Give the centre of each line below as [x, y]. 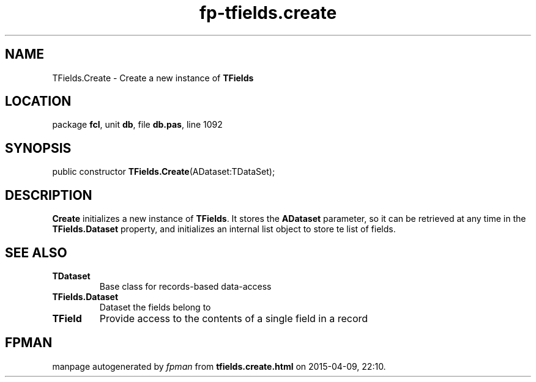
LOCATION [38, 101]
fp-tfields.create [268, 13]
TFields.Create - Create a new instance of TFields [153, 78]
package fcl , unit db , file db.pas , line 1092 [137, 125]
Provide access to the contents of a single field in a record [234, 318]
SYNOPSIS [38, 148]
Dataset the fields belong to [155, 307]
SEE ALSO [36, 252]
